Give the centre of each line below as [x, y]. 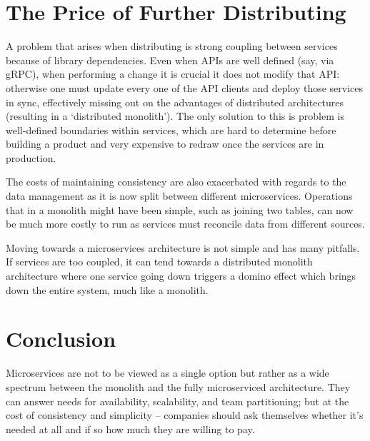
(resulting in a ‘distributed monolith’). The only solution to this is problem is [175, 116]
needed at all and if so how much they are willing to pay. [130, 429]
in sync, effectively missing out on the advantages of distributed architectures [175, 102]
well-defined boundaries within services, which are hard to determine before [171, 130]
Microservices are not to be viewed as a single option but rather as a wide [167, 373]
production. [31, 157]
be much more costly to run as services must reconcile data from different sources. [185, 224]
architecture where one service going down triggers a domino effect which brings [181, 276]
